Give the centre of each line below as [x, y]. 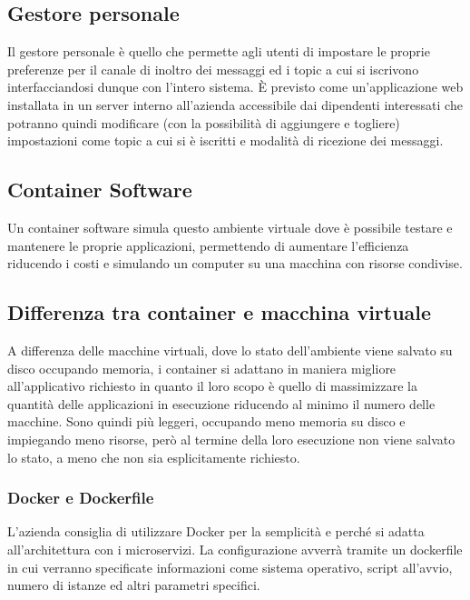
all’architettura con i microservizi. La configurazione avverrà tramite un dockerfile [235, 549]
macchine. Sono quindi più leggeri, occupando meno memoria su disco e [206, 421]
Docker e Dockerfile [81, 498]
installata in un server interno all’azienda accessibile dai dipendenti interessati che [235, 104]
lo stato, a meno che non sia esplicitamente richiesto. [154, 457]
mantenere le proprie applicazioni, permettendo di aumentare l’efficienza [208, 245]
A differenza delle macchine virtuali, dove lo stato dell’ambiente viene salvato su [230, 350]
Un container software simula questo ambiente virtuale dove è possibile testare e [230, 227]
